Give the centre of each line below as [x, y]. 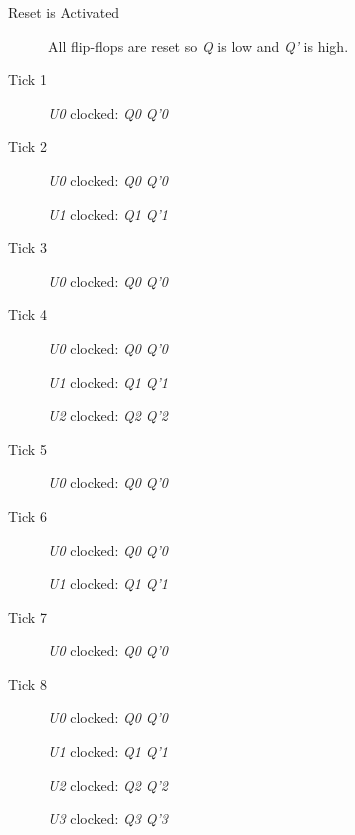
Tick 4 [27, 314]
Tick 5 [27, 448]
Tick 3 [27, 247]
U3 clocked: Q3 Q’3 [108, 818]
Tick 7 [27, 616]
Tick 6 [27, 515]
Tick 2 [27, 146]
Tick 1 [27, 79]
